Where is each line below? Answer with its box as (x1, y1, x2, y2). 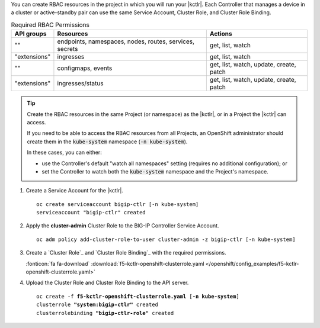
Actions (209, 30, 232, 38)
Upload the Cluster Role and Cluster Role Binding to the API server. (25, 279, 189, 287)
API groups (14, 30, 47, 38)
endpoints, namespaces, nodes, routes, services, (57, 37, 195, 46)
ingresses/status (57, 79, 104, 88)
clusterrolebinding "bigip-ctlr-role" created (36, 310, 174, 316)
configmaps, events (57, 64, 113, 72)
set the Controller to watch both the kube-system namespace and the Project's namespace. (41, 168, 269, 175)
